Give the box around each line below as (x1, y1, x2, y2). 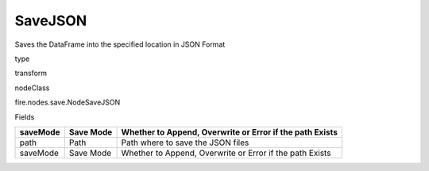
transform (14, 68, 48, 78)
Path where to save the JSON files (121, 137, 249, 148)
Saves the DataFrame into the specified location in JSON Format (14, 40, 226, 49)
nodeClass (14, 83, 50, 93)
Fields (14, 112, 35, 122)
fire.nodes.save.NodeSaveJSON (14, 97, 121, 107)
